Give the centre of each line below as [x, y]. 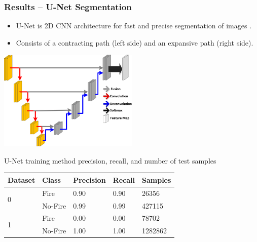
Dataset [22, 179]
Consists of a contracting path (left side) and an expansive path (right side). [135, 42]
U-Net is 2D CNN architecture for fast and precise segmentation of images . [134, 26]
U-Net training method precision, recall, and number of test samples [110, 160]
